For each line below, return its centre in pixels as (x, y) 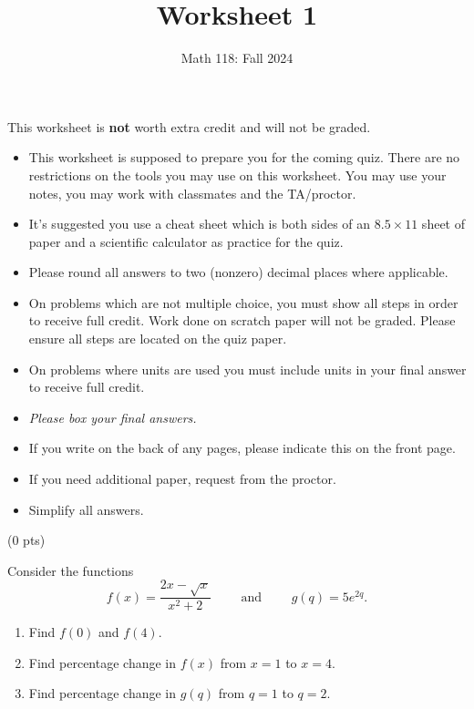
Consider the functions (71, 570)
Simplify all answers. (86, 509)
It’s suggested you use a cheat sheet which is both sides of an (200, 224)
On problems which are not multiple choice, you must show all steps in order (243, 302)
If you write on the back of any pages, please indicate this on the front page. (242, 448)
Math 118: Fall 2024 (237, 58)
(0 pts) (26, 540)
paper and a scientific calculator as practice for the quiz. (186, 241)
